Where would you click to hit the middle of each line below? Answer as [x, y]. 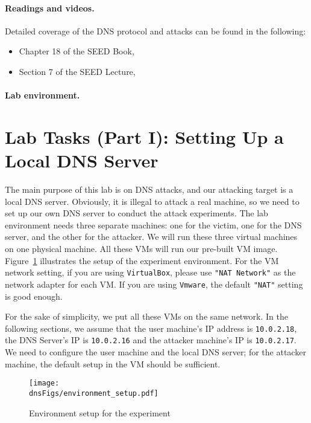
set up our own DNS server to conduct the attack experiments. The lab [137, 213]
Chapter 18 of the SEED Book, [77, 51]
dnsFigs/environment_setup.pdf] [94, 393]
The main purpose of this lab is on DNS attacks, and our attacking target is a [149, 189]
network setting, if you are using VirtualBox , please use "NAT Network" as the [150, 272]
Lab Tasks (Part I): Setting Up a [144, 136]
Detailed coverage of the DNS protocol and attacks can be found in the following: [155, 31]
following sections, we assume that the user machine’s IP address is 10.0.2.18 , [151, 328]
